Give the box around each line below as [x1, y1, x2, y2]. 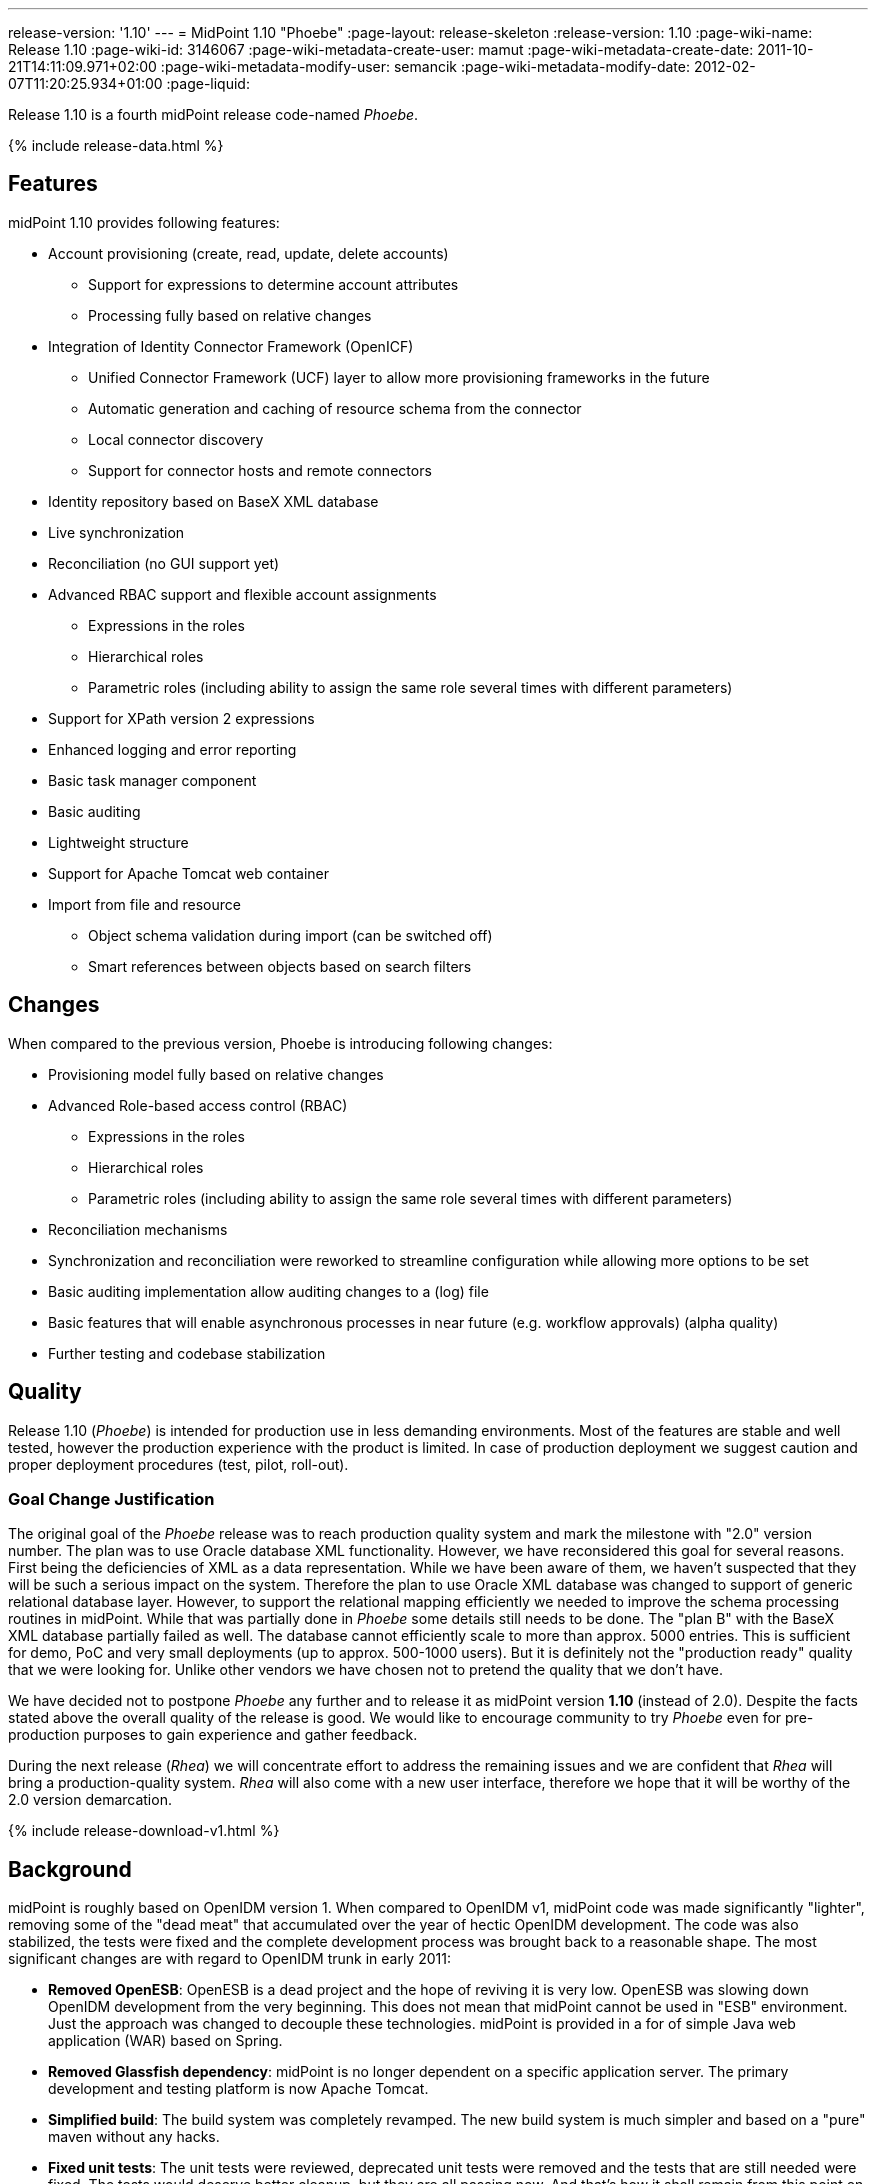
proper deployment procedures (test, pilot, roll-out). [8, 1455, 349, 1473]
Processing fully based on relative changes [88, 306, 372, 324]
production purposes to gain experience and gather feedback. [8, 1726, 418, 1744]
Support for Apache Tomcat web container [48, 864, 330, 882]
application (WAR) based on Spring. [48, 2032, 283, 2050]
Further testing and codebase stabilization [48, 1344, 326, 1362]
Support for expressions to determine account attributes [88, 275, 459, 293]
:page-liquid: [166, 75, 250, 92]
